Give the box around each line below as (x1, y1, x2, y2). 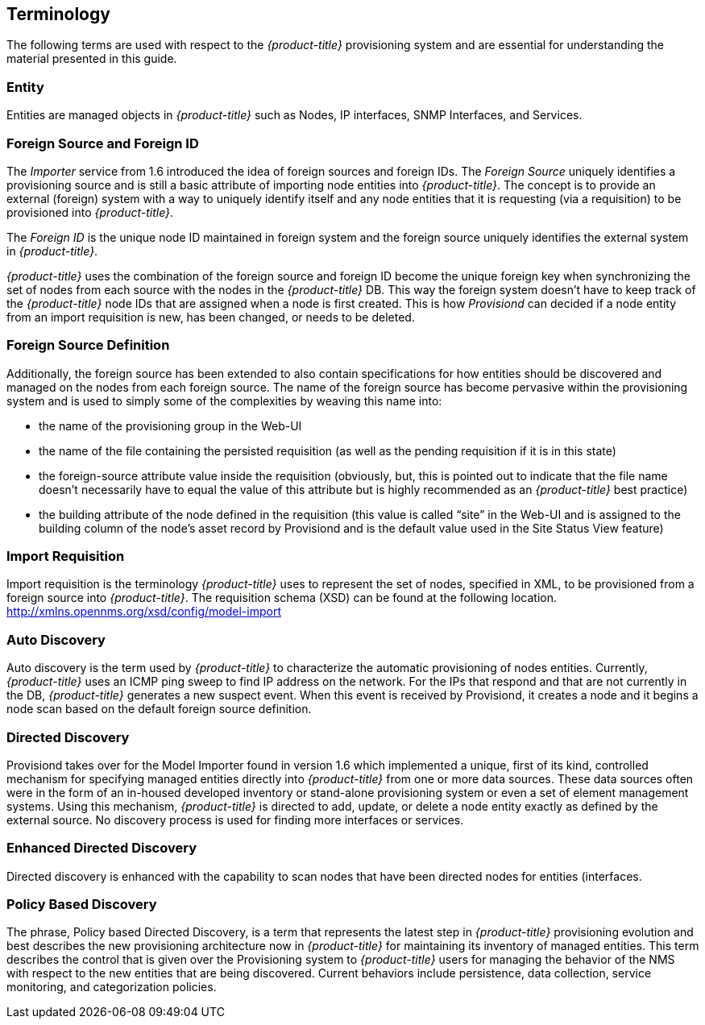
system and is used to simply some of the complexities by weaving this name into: (6, 393, 442, 408)
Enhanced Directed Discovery (6, 840, 197, 857)
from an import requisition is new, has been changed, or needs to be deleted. (6, 309, 415, 324)
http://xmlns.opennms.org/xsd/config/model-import (6, 604, 281, 619)
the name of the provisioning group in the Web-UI (39, 418, 302, 433)
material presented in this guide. (6, 52, 177, 66)
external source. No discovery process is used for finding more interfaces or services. (6, 812, 464, 827)
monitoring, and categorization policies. (6, 980, 217, 994)
